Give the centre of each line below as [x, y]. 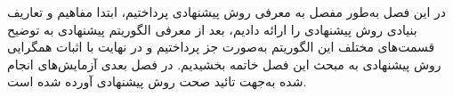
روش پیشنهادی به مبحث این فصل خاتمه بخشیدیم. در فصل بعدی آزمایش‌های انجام [224, 64]
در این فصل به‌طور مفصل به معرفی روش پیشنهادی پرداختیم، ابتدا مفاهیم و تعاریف [226, 12]
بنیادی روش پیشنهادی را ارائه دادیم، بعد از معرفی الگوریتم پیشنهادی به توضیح [212, 29]
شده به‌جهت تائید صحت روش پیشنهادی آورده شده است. [157, 81]
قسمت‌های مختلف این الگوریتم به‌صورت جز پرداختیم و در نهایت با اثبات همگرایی [221, 47]
